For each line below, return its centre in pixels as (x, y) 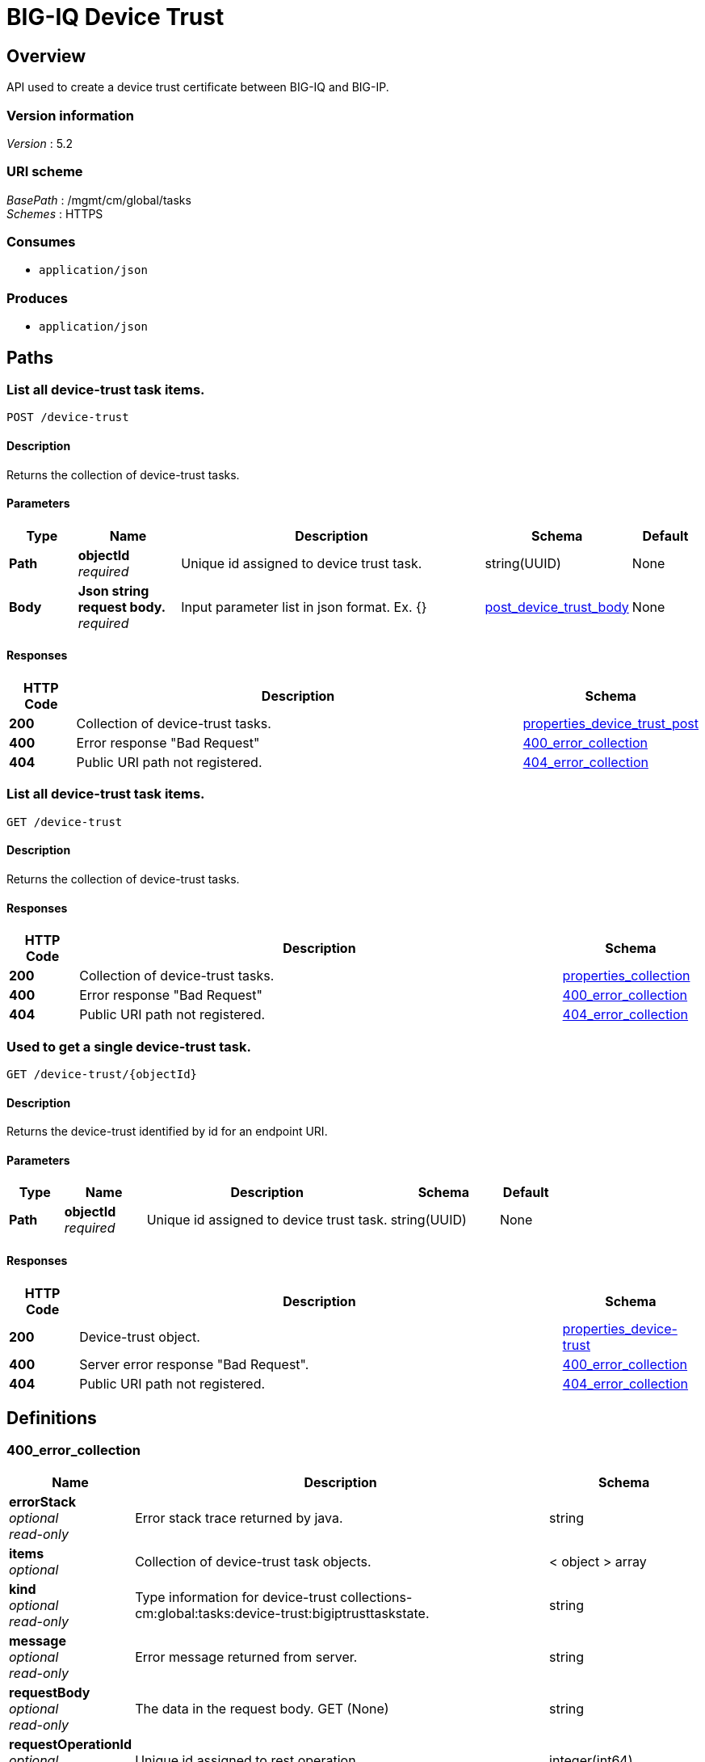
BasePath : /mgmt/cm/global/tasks (99, 200)
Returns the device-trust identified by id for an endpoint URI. (167, 1132)
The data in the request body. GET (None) (262, 1708)
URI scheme (45, 172)
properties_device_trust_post (611, 724)
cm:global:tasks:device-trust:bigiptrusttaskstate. (282, 1613)
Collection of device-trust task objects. (253, 1561)
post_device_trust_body (557, 607)
